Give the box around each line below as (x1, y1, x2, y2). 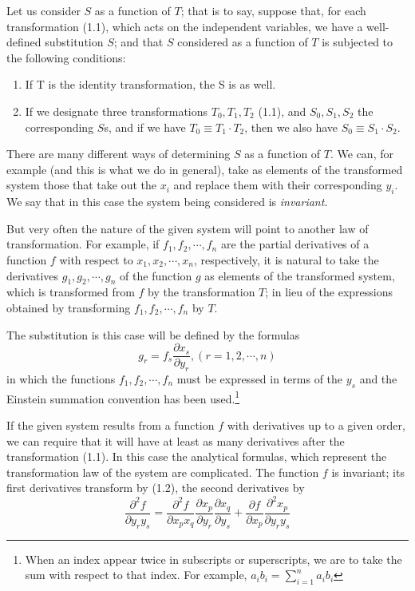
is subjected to (322, 34, 393, 50)
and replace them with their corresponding (173, 177, 382, 193)
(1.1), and (258, 102, 306, 119)
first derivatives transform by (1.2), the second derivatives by (6, 479, 305, 496)
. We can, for (330, 145, 393, 162)
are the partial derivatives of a (220, 236, 370, 252)
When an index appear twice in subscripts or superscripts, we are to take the (25, 550, 402, 567)
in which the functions (6, 370, 116, 387)
